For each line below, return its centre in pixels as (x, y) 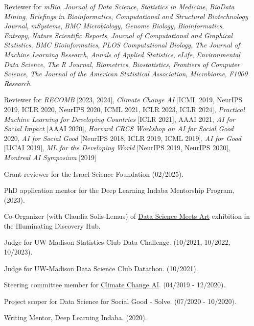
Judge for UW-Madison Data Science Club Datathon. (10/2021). (101, 268)
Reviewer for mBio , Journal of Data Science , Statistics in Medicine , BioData (119, 6)
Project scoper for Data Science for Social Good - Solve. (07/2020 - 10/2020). (120, 301)
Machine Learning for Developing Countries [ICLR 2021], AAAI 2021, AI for (120, 119)
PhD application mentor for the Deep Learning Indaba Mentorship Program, (119, 190)
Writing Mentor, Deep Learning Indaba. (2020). (76, 317)
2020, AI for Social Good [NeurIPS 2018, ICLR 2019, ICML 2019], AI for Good (123, 138)
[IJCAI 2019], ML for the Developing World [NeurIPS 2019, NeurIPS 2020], (117, 148)
